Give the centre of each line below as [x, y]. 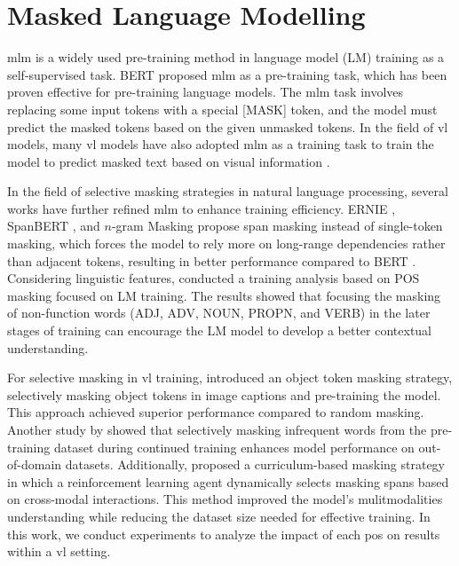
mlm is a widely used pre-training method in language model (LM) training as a [226, 57]
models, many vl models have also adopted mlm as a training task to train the [221, 144]
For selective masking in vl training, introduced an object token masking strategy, [230, 377]
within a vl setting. [59, 551]
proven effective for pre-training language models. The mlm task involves [206, 92]
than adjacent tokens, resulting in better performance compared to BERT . [212, 260]
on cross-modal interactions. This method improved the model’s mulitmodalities [225, 499]
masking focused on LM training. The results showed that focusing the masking [224, 295]
